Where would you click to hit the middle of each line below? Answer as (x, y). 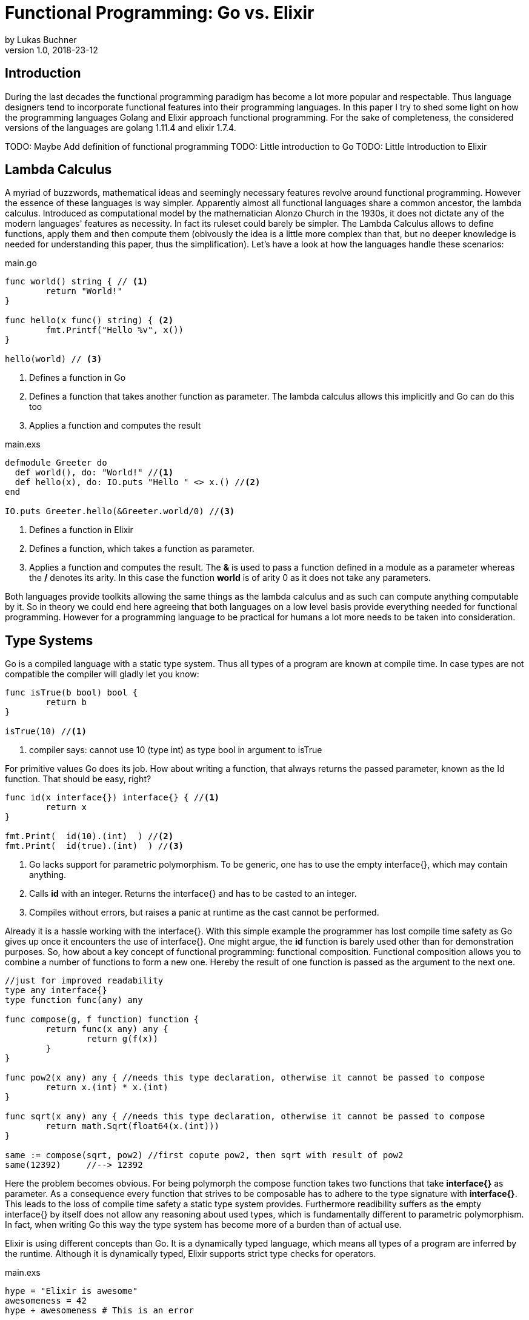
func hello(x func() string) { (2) (89, 320)
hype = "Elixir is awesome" (72, 1291)
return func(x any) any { (107, 1029)
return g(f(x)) (122, 1039)
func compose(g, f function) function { (102, 1020)
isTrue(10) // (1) (46, 732)
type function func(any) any (74, 1000)
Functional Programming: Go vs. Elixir (160, 13)
